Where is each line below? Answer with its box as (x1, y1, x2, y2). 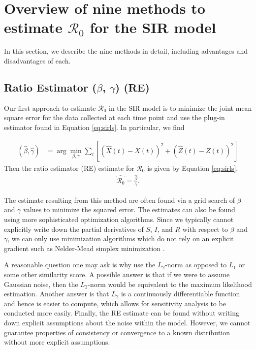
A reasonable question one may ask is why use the (4, 259, 156, 270)
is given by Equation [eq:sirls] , (147, 162, 238, 173)
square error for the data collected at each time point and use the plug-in (4, 112, 225, 123)
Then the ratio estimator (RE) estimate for (4, 162, 134, 173)
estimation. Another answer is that (4, 288, 109, 299)
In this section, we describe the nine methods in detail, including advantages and (4, 46, 248, 56)
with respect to (182, 223, 228, 234)
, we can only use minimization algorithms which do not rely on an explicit (7, 233, 234, 244)
